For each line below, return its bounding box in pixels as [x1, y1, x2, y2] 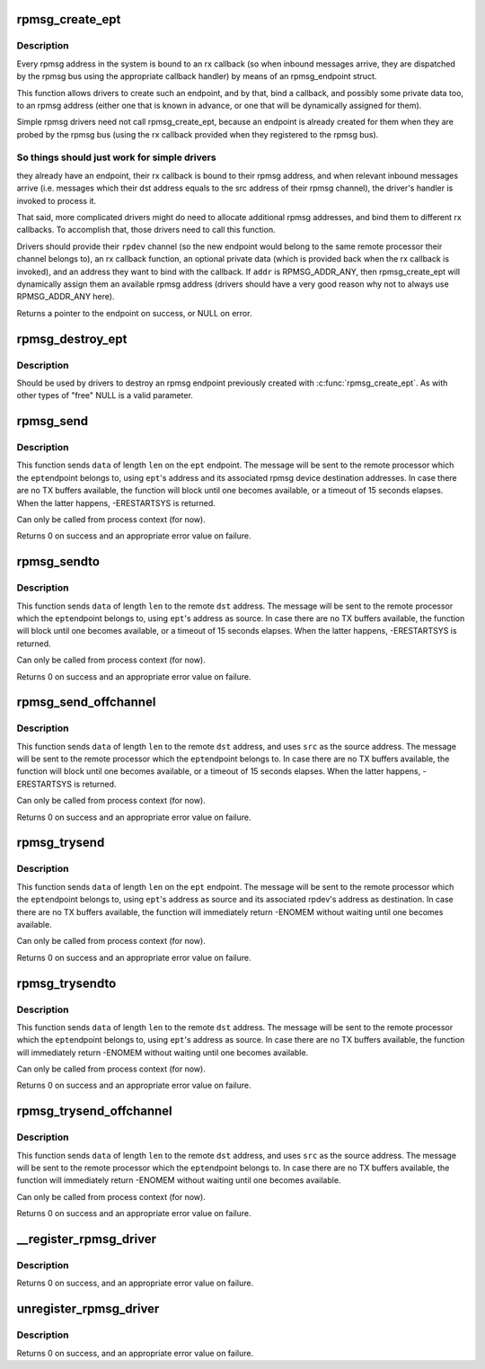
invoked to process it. [16, 195, 97, 206]
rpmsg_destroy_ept [16, 331, 128, 346]
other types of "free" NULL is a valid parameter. [16, 390, 193, 401]
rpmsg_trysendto [16, 975, 117, 991]
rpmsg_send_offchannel [16, 695, 156, 710]
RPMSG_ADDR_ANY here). [16, 291, 115, 302]
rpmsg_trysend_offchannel [16, 1104, 172, 1119]
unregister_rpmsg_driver [16, 1302, 160, 1317]
